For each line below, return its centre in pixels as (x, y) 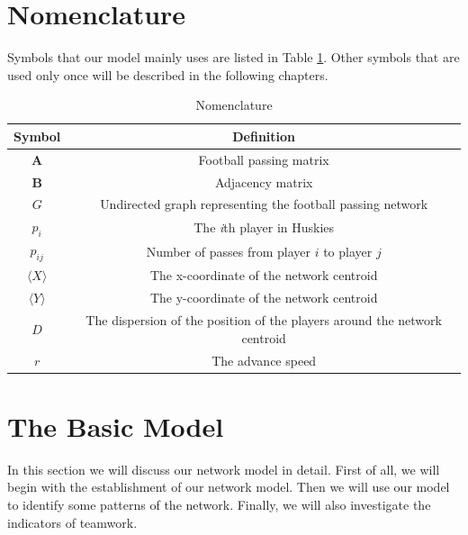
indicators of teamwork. (72, 522)
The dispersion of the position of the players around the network (264, 320)
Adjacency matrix (264, 181)
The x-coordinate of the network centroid (264, 275)
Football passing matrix (264, 159)
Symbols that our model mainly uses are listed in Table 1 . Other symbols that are (234, 57)
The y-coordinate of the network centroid (264, 298)
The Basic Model (116, 426)
